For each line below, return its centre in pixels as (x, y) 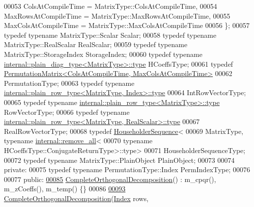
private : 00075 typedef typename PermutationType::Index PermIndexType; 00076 (127, 169)
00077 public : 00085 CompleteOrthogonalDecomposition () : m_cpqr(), (110, 179)
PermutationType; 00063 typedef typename (69, 83)
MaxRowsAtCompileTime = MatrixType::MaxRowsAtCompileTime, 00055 (117, 15)
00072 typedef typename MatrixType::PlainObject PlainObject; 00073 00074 (119, 160)
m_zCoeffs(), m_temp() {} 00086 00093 (65, 189)
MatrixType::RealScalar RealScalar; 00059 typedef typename (96, 44)
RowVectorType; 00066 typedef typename (67, 112)
